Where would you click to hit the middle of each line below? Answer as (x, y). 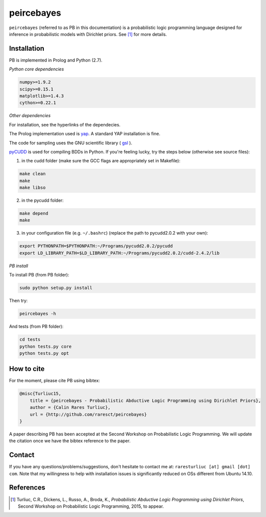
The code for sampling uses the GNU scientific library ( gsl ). (71, 143)
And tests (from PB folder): (36, 327)
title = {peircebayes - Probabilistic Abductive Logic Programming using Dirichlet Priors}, (145, 400)
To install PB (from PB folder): (39, 275)
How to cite (27, 369)
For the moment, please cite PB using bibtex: (55, 381)
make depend (34, 213)
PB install (18, 266)
